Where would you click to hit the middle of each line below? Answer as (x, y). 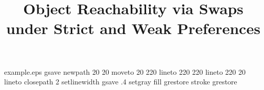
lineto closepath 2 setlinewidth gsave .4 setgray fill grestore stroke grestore (121, 82)
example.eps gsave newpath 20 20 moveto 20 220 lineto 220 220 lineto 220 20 (125, 71)
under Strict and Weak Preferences (133, 28)
